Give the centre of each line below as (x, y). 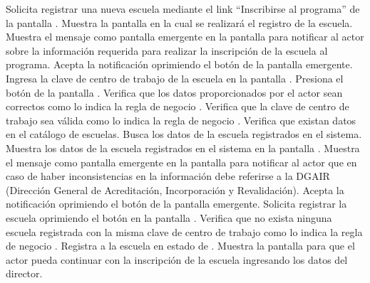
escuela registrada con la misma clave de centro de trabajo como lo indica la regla (184, 231)
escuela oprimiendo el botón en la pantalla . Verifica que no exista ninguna (169, 217)
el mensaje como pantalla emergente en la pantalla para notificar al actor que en (181, 162)
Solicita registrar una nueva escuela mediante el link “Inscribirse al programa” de (183, 9)
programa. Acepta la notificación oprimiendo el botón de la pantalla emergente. (179, 64)
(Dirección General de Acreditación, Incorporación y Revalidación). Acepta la (175, 189)
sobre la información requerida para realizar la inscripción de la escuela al (167, 50)
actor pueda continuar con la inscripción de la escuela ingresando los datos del (177, 259)
